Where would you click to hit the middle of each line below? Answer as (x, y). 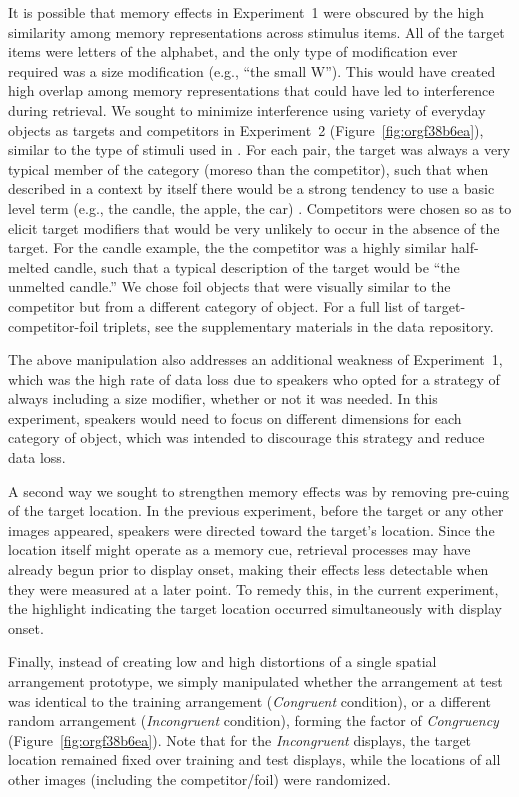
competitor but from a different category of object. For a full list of (214, 305)
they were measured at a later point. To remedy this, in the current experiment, (253, 588)
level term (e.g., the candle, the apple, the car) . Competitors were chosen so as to (260, 207)
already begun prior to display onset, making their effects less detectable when (248, 569)
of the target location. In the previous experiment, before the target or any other (256, 510)
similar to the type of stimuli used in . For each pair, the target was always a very (259, 149)
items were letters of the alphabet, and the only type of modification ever (233, 51)
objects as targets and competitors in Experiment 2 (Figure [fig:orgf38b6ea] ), (246, 129)
